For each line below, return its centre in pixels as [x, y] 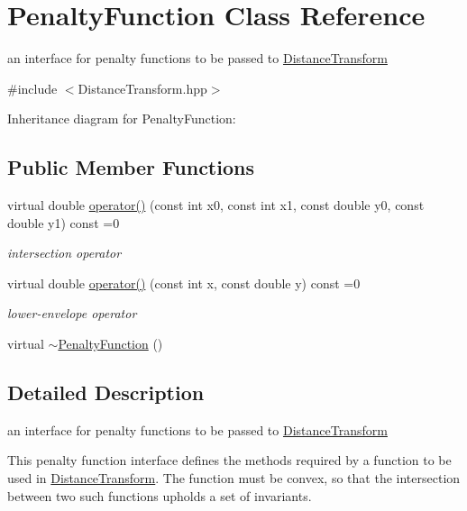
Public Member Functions [131, 167]
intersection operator [64, 253]
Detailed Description [106, 392]
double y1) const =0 [64, 222]
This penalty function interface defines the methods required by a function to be [229, 460]
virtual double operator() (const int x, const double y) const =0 [184, 283]
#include [32, 88]
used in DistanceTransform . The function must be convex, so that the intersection [234, 478]
